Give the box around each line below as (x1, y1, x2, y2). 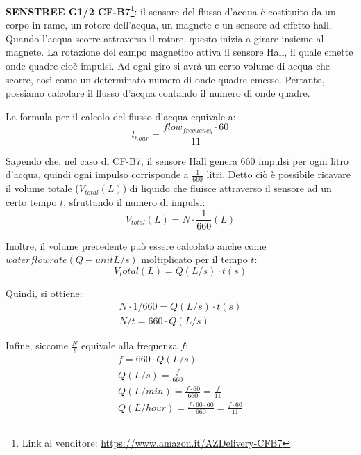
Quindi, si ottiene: (6, 285, 83, 300)
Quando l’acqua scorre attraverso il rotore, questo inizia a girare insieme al (6, 31, 324, 45)
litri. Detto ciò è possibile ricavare (206, 167, 351, 182)
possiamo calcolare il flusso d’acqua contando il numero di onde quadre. (6, 86, 310, 100)
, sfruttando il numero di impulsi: (63, 194, 205, 209)
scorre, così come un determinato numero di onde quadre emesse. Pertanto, (6, 72, 325, 86)
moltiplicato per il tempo (141, 252, 248, 266)
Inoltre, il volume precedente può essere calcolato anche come (6, 238, 267, 253)
